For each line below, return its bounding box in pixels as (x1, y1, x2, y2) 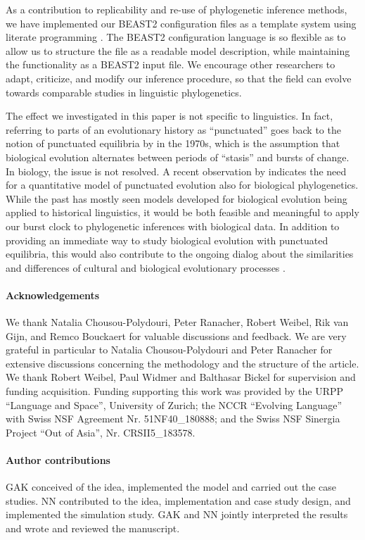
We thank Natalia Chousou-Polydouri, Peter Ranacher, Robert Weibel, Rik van (6, 315, 349, 329)
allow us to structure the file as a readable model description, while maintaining (6, 43, 350, 58)
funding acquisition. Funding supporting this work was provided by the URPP (6, 384, 344, 398)
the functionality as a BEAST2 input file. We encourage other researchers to (6, 57, 335, 72)
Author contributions (6, 453, 110, 467)
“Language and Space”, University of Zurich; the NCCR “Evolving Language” (6, 397, 342, 412)
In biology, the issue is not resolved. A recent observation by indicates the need (6, 163, 347, 178)
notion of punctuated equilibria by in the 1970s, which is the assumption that (6, 136, 340, 151)
